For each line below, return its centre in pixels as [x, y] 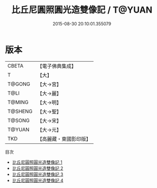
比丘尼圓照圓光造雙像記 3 [38, 174]
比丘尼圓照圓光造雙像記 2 [38, 168]
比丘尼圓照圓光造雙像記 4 [38, 180]
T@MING [18, 102]
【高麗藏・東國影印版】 [64, 139]
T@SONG [19, 120]
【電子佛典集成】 [57, 66]
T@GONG [19, 84]
